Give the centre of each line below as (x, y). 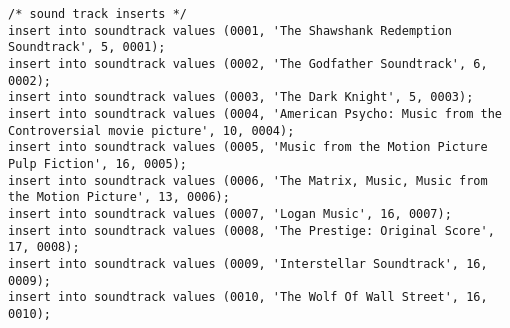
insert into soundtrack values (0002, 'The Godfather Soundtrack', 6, (248, 63)
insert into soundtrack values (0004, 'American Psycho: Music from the (255, 113)
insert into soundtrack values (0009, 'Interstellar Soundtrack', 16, (248, 263)
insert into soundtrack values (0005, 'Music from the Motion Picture (248, 147)
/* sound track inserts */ (97, 14)
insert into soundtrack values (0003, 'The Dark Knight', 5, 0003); (241, 97)
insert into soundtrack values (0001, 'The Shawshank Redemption (230, 30)
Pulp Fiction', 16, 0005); (97, 163)
